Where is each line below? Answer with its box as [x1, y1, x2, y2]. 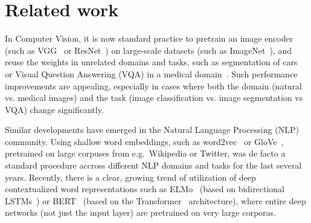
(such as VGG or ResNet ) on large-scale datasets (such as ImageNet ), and [5, 44, 292, 56]
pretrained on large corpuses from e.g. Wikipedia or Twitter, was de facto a [5, 147, 286, 160]
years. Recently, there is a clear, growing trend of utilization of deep [5, 170, 256, 183]
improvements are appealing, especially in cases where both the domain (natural [5, 79, 303, 92]
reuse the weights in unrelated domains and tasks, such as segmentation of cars [5, 56, 298, 68]
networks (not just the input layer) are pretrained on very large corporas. [5, 206, 276, 219]
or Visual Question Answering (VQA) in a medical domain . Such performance [5, 67, 298, 80]
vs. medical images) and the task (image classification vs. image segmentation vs [5, 91, 303, 104]
